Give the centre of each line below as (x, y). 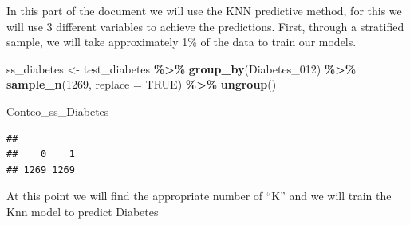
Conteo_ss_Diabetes (58, 111)
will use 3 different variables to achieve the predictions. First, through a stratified (205, 26)
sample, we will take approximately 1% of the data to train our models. (181, 42)
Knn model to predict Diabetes (83, 211)
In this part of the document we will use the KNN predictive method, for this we (204, 10)
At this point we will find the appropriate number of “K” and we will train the (199, 196)
